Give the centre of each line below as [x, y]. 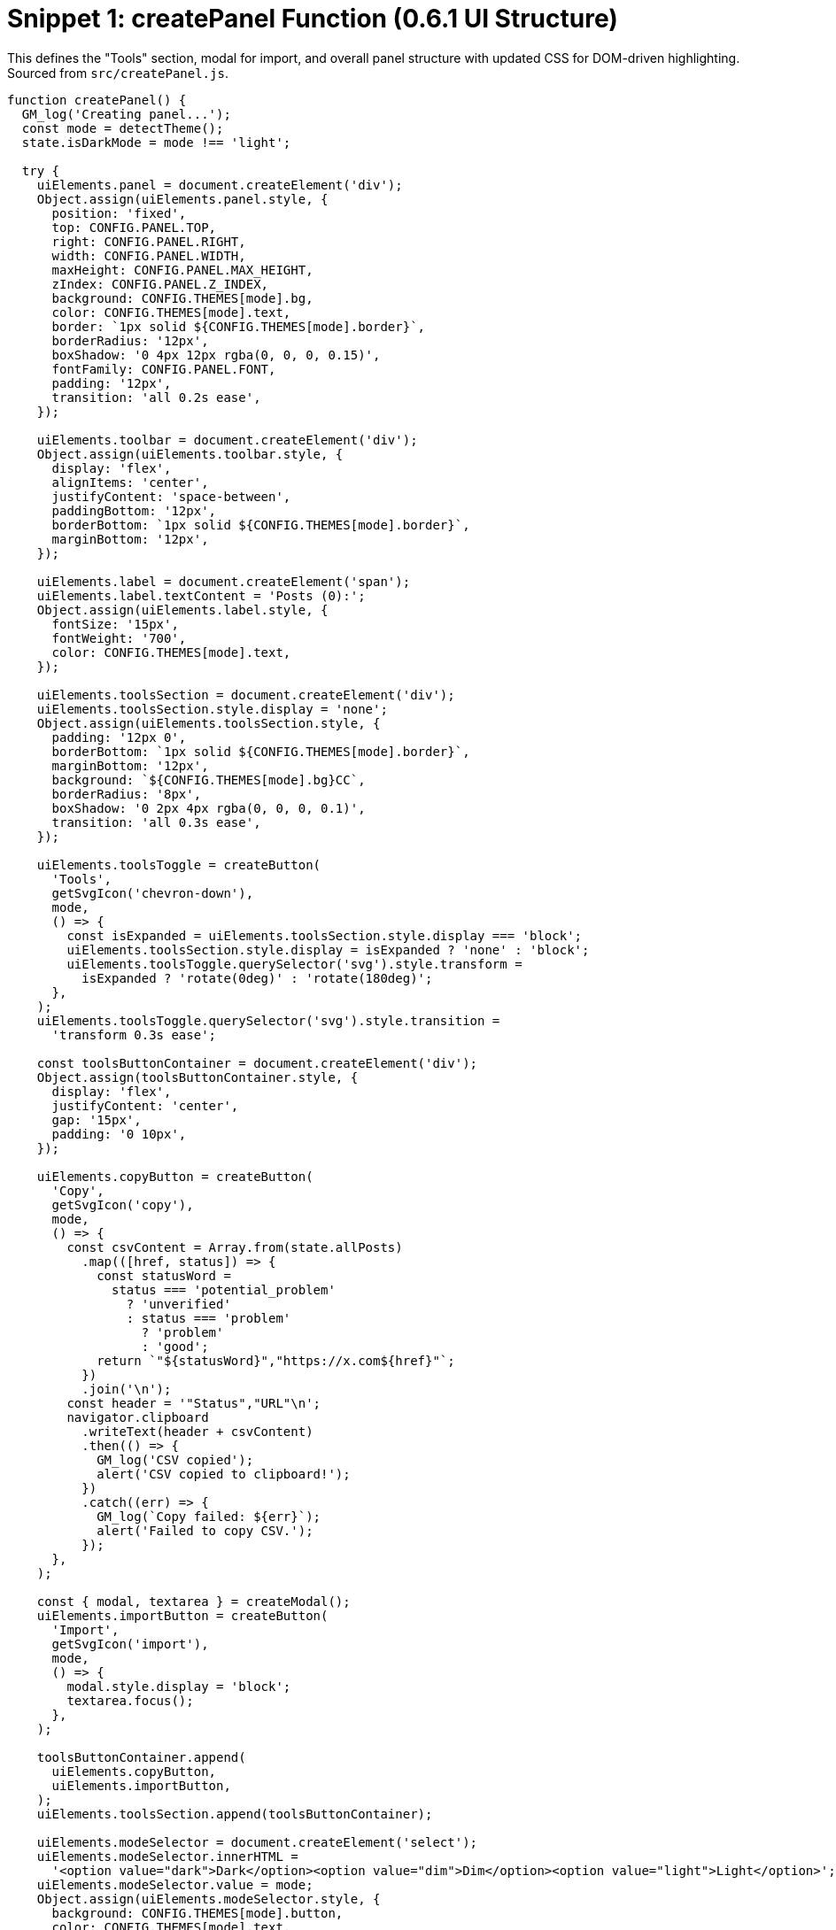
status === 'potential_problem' [224, 1289]
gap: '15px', [97, 1119]
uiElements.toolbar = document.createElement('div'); [227, 440]
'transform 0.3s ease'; [134, 1034]
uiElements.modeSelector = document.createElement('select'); [257, 1842]
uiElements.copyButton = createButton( [175, 1176]
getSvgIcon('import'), [130, 1644]
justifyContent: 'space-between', [171, 496]
